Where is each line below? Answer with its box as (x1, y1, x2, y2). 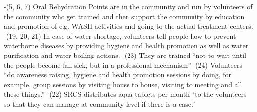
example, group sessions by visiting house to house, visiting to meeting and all (4, 79, 242, 89)
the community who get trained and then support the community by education (4, 11, 245, 21)
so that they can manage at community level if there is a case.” (4, 98, 195, 109)
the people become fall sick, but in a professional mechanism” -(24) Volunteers (4, 59, 242, 70)
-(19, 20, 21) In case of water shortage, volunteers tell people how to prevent (4, 30, 236, 41)
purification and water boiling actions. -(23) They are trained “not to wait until (4, 50, 246, 60)
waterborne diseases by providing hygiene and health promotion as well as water (4, 40, 249, 51)
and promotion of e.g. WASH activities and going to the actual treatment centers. (4, 21, 253, 31)
